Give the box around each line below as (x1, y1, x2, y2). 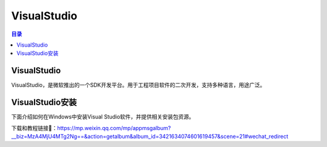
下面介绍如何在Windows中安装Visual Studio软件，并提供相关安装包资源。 (11, 113, 195, 120)
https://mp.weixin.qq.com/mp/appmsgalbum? (57, 124, 171, 131)
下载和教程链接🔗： (11, 124, 58, 131)
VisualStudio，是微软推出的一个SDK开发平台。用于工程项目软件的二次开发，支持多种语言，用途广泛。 (11, 82, 266, 89)
